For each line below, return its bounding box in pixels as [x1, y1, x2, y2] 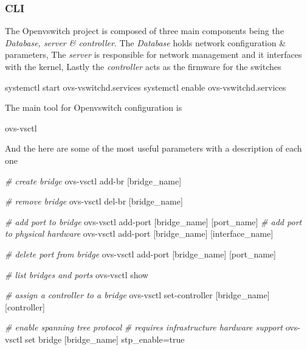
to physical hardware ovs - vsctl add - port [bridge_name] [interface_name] [5, 227, 274, 240]
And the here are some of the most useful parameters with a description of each [5, 142, 302, 155]
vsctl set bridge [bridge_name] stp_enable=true [5, 332, 185, 345]
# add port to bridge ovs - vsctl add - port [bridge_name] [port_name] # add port [5, 215, 302, 228]
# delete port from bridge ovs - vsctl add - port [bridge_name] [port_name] [5, 247, 276, 260]
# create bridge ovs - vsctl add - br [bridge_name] [5, 174, 182, 187]
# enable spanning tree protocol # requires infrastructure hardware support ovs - [5, 321, 300, 334]
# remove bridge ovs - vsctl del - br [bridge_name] [5, 195, 183, 208]
